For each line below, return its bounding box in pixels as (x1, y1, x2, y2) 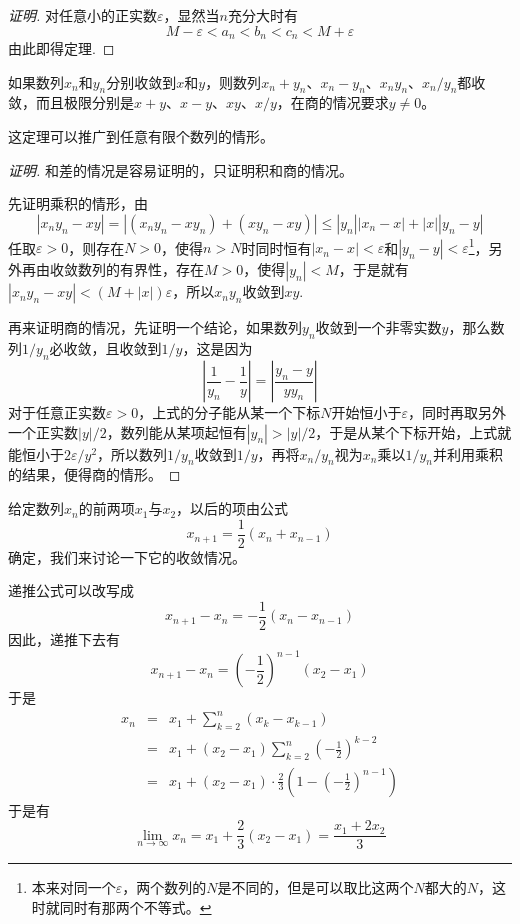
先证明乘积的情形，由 (8, 193, 148, 214)
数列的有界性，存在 (77, 259, 204, 280)
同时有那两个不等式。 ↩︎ (59, 896, 212, 917)
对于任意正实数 (8, 402, 106, 423)
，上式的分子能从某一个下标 (138, 402, 321, 423)
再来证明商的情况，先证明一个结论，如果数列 (8, 317, 302, 338)
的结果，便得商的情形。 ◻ (8, 464, 181, 485)
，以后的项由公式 (176, 498, 289, 519)
